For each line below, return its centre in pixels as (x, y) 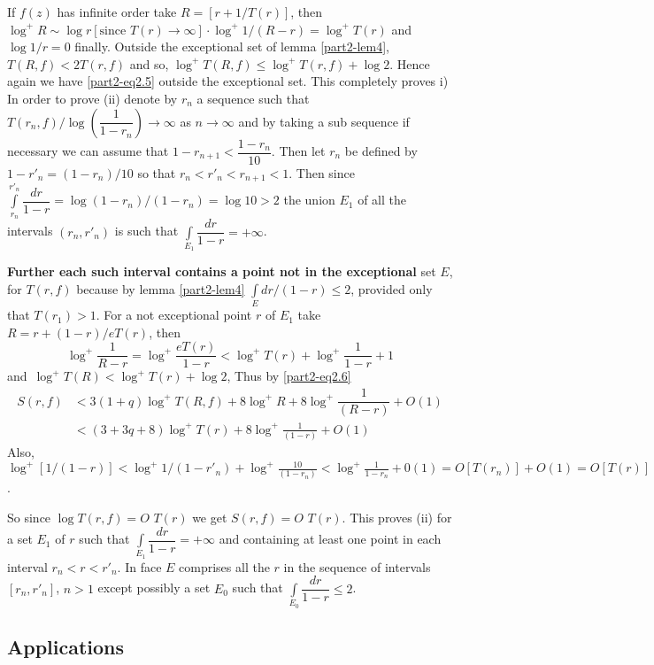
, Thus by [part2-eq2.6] (289, 376)
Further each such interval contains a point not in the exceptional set (222, 271)
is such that (146, 231)
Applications (66, 646)
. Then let (298, 151)
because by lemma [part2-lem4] (161, 288)
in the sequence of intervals (357, 566)
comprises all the (224, 566)
